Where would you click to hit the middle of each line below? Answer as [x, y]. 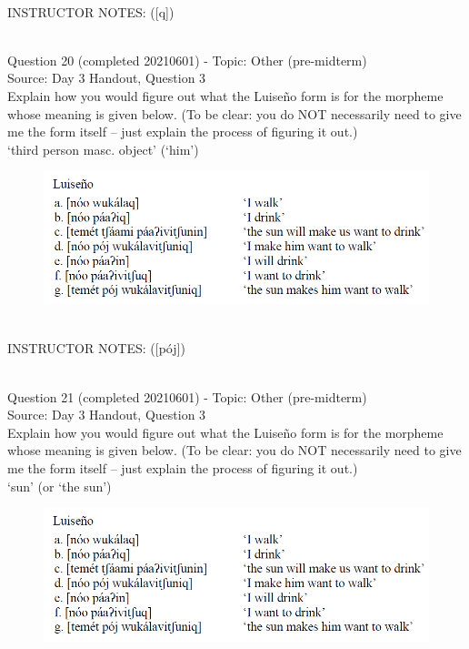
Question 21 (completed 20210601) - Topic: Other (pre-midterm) [187, 396]
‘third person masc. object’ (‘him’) [103, 149]
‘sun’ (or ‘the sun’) [60, 486]
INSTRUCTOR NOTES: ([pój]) [96, 348]
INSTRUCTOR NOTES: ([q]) [91, 11]
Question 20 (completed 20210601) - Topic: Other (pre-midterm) [187, 60]
